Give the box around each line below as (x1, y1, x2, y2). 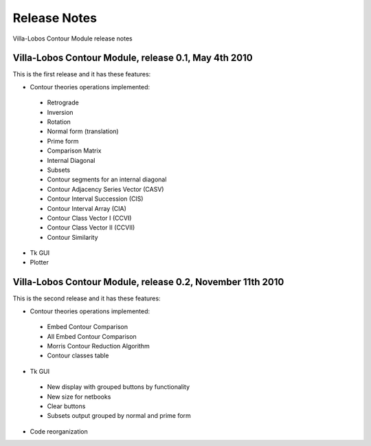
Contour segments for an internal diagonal (47, 175, 167, 183)
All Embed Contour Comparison (47, 332, 137, 340)
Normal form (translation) (47, 127, 120, 135)
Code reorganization (30, 427, 89, 436)
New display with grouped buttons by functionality (47, 383, 190, 391)
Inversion (47, 108, 74, 116)
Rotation (47, 118, 71, 126)
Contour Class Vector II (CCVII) (47, 223, 135, 232)
